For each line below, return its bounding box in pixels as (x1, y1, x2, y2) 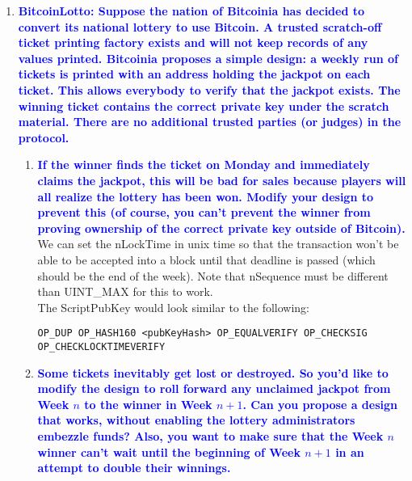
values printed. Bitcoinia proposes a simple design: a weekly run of (18, 49, 399, 66)
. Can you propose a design (242, 395, 398, 412)
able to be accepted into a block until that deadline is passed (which (37, 251, 376, 268)
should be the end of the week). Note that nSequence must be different (37, 267, 389, 284)
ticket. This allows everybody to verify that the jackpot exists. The (18, 81, 401, 98)
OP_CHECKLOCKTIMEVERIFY (37, 340, 166, 352)
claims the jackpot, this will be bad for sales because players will (37, 171, 406, 188)
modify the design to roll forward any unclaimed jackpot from (37, 380, 391, 397)
